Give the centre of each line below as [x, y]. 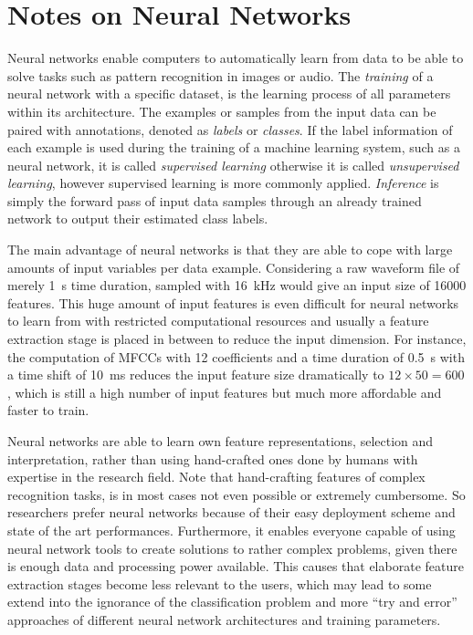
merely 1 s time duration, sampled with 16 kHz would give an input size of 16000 [237, 285]
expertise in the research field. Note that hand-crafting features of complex [216, 477]
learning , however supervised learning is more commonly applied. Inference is [223, 183]
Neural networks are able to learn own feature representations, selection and [221, 441]
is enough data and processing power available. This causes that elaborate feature [236, 566]
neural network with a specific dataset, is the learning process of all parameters [229, 94]
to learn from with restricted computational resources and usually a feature [218, 321]
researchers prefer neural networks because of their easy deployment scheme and [231, 512]
